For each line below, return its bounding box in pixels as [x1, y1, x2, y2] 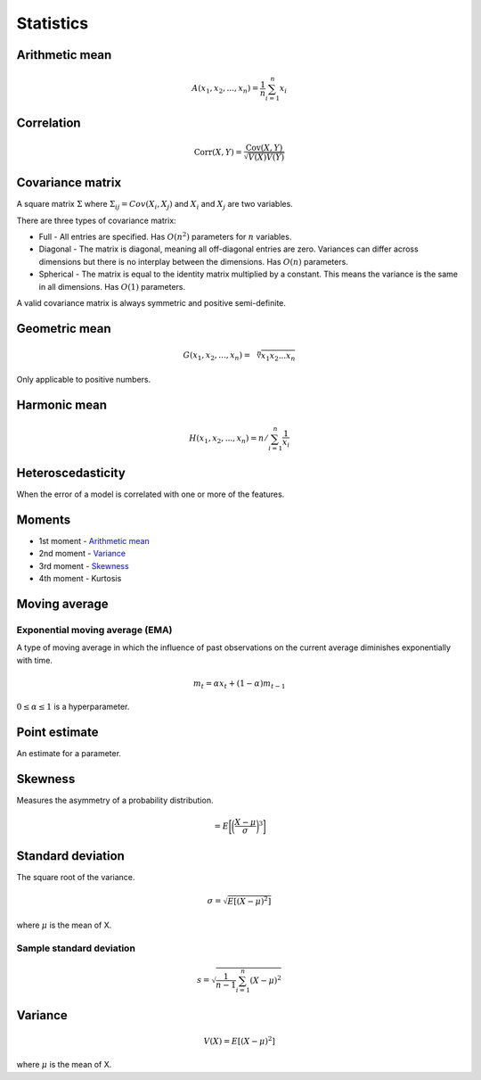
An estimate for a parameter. [16, 748, 122, 759]
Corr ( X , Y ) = [193, 147, 242, 157]
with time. [16, 655, 53, 665]
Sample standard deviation [16, 942, 135, 954]
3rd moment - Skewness [38, 560, 129, 571]
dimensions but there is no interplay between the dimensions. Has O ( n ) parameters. [38, 256, 349, 267]
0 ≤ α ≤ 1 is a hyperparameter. [16, 701, 130, 713]
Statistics [16, 13, 89, 33]
